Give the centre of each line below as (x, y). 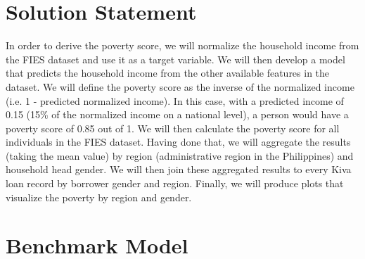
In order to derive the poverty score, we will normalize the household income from (182, 45)
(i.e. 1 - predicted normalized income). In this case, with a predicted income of (175, 100)
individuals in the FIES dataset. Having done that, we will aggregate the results (178, 142)
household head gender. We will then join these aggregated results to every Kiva (179, 169)
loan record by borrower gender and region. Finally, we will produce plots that (175, 183)
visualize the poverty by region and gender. (99, 197)
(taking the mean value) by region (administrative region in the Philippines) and (180, 155)
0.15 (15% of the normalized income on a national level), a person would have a (177, 114)
